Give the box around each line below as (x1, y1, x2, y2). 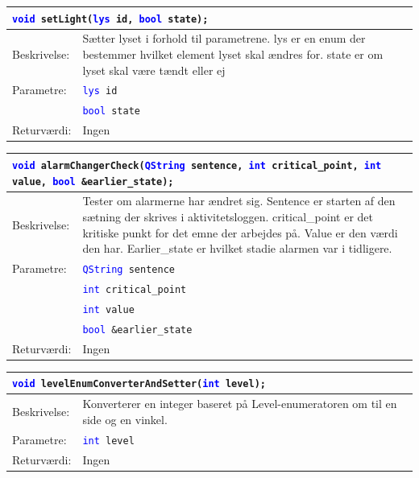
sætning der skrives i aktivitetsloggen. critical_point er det (82, 208, 373, 225)
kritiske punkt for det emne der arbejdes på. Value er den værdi (82, 224, 398, 241)
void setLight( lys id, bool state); (12, 13, 209, 25)
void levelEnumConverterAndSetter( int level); (12, 378, 267, 390)
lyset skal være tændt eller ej (82, 61, 226, 78)
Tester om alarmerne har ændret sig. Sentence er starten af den (82, 192, 396, 209)
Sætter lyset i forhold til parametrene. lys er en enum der (82, 30, 366, 47)
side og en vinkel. (82, 410, 168, 427)
